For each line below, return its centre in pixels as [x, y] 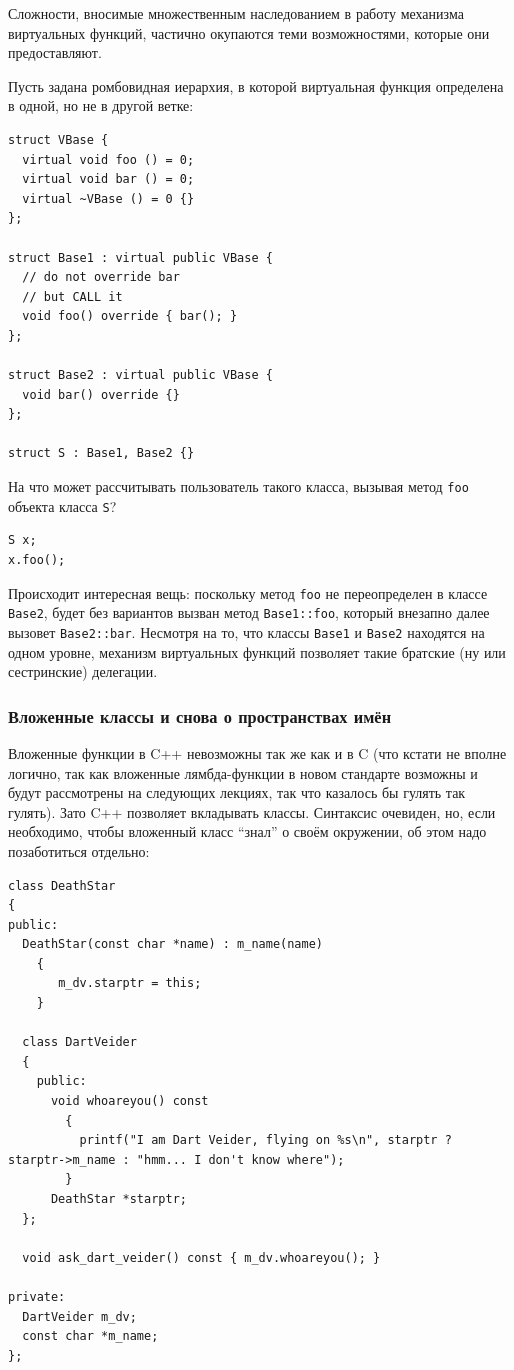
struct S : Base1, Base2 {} [101, 453]
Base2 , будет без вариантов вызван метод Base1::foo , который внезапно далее [249, 612]
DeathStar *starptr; [118, 1199]
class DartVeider [79, 1042]
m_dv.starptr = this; [130, 983]
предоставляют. [55, 52]
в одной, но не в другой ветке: [101, 105]
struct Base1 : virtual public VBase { [140, 257]
